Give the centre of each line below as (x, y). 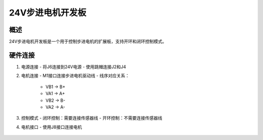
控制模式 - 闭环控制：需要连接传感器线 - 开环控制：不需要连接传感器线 (92, 118)
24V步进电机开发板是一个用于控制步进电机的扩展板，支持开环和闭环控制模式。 (88, 42)
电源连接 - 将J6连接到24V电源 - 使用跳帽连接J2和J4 (74, 67)
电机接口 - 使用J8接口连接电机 (52, 127)
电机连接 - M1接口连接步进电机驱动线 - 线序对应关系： (75, 76)
